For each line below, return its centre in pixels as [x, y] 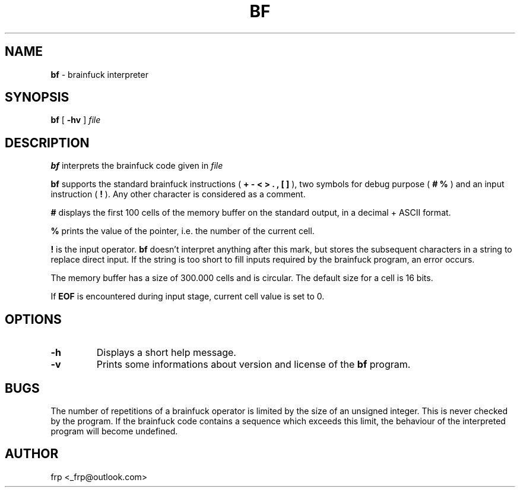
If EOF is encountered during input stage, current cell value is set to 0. [188, 297]
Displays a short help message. [166, 353]
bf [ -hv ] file [76, 120]
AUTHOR [32, 454]
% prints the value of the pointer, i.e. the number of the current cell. [183, 231]
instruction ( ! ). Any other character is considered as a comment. [178, 194]
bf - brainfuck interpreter [99, 74]
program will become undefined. [114, 431]
